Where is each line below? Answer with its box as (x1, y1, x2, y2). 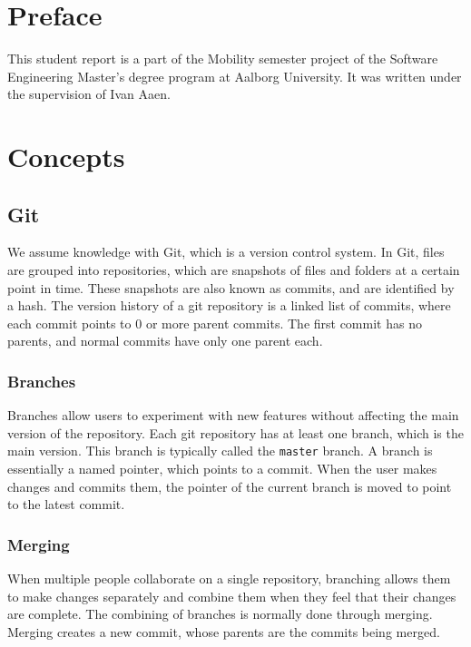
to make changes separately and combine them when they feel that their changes (7, 586, 456, 605)
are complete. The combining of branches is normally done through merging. (7, 604, 433, 623)
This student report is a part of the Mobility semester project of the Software (7, 49, 438, 68)
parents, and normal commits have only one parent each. (7, 331, 323, 350)
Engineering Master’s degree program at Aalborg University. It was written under (7, 66, 462, 85)
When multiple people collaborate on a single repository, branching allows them (7, 569, 451, 588)
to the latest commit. (7, 495, 125, 514)
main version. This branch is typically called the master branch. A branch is (7, 441, 433, 460)
